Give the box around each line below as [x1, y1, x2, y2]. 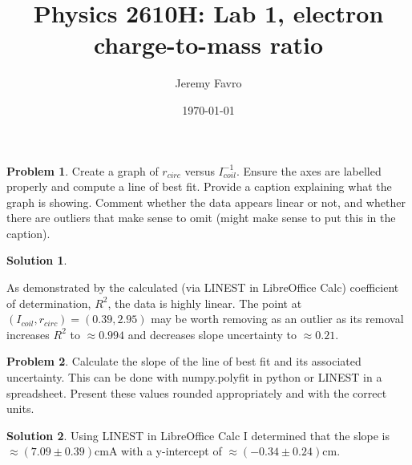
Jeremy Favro [175, 75, 242, 91]
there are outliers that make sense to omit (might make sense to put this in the [6, 209, 396, 226]
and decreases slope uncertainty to [127, 325, 297, 342]
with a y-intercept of [121, 443, 222, 459]
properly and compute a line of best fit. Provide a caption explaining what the [6, 178, 392, 195]
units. [6, 400, 34, 417]
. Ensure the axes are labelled [236, 162, 382, 179]
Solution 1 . [6, 252, 67, 269]
